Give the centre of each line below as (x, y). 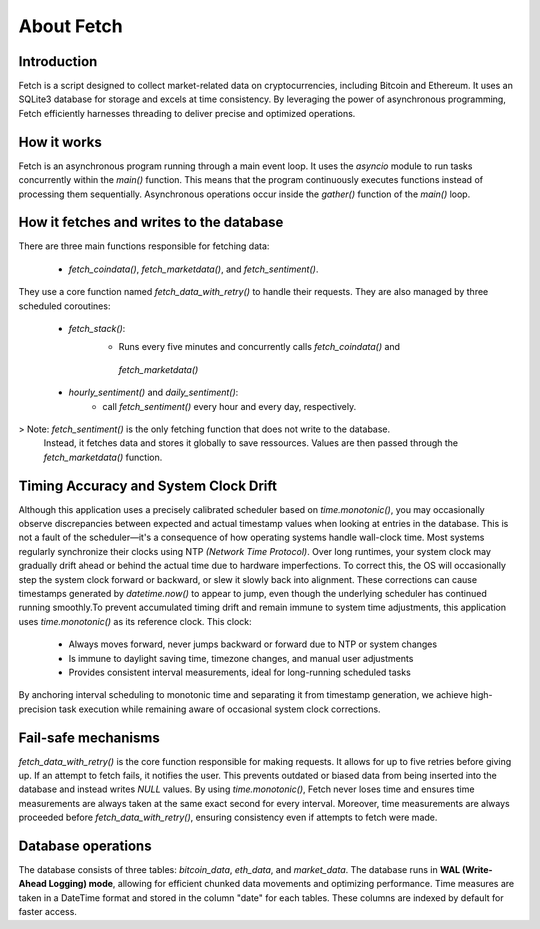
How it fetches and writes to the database (151, 222)
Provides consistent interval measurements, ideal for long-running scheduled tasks (240, 672)
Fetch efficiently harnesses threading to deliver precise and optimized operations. (187, 113)
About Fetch (71, 26)
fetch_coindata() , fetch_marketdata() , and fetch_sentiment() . (193, 269)
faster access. (47, 912)
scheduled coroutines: (64, 306)
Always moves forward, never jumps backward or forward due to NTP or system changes (253, 644)
